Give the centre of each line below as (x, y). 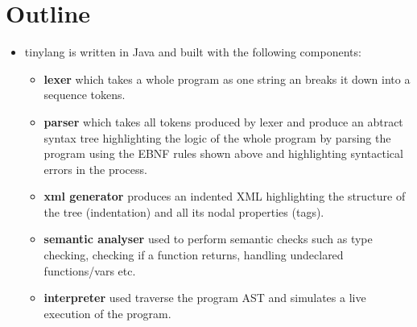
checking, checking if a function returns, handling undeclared (194, 255)
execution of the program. (107, 313)
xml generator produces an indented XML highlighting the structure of (225, 196)
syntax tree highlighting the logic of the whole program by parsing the (217, 137)
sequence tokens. (85, 95)
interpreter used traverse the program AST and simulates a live (205, 298)
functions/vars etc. (90, 270)
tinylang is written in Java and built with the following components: (193, 52)
